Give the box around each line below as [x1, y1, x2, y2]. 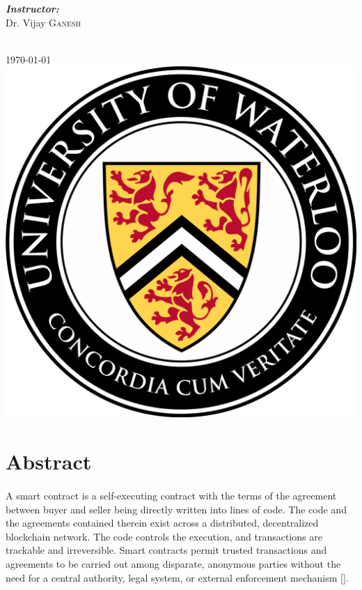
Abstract [6, 447, 92, 476]
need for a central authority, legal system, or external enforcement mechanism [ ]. [6, 570, 349, 584]
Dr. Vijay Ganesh [6, 15, 81, 29]
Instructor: [6, 1, 59, 15]
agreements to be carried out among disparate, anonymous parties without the [6, 556, 341, 570]
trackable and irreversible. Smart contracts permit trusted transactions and [6, 543, 327, 557]
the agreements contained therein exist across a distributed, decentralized [6, 515, 319, 530]
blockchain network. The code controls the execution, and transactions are [6, 529, 322, 543]
